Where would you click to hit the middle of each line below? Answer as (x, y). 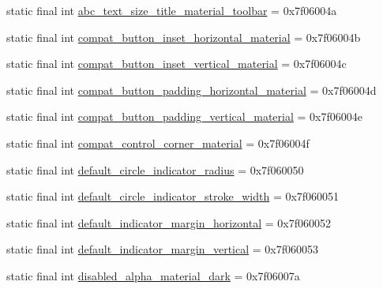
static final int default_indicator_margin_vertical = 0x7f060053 (162, 249)
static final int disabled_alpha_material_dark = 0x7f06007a (153, 275)
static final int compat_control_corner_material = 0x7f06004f (158, 143)
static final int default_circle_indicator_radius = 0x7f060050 (155, 169)
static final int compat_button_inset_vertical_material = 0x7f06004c (176, 64)
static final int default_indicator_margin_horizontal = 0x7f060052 (169, 222)
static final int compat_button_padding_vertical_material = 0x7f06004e (184, 116)
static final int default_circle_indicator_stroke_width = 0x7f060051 (173, 196)
